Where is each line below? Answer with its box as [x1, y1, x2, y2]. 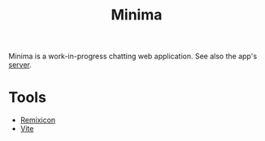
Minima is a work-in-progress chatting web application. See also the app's [8, 51, 258, 62]
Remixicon [20, 115, 56, 125]
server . [8, 60, 33, 70]
